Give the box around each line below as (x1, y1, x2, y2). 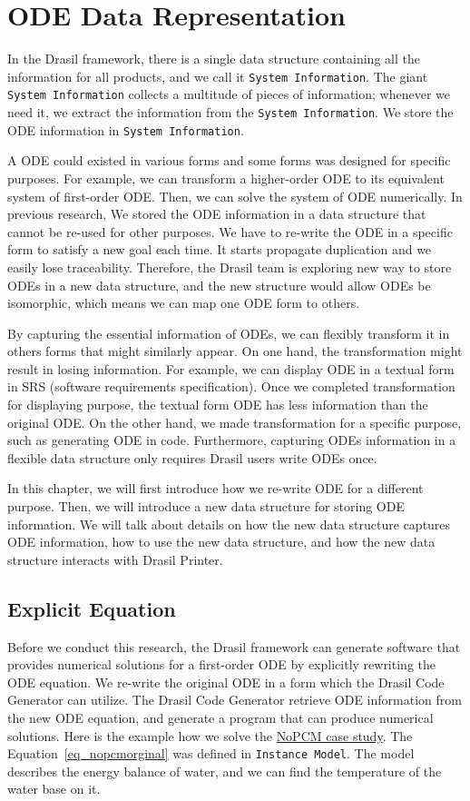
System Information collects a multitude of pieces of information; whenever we (7, 84, 450, 104)
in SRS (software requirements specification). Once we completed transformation (7, 377, 455, 396)
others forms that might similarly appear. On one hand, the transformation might (7, 341, 463, 361)
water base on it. (7, 779, 101, 798)
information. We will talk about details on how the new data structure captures (7, 514, 451, 533)
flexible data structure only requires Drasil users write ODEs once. (7, 448, 377, 467)
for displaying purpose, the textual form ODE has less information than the (7, 395, 428, 414)
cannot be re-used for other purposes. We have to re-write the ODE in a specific (7, 222, 453, 241)
